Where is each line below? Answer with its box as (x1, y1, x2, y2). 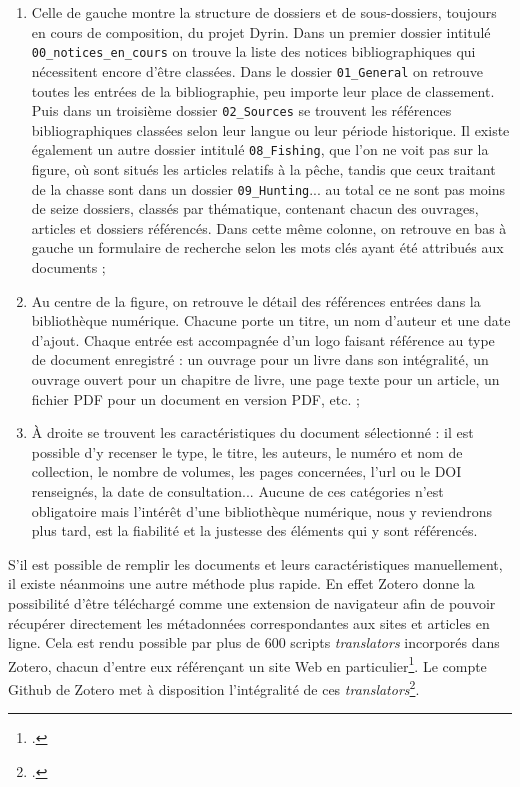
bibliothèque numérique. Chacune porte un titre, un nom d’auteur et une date (31, 310, 511, 331)
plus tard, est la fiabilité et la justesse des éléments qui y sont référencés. (31, 520, 478, 541)
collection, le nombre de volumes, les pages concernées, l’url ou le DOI (31, 461, 462, 482)
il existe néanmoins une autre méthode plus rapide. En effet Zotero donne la (8, 573, 475, 594)
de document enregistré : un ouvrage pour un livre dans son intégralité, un (31, 349, 489, 370)
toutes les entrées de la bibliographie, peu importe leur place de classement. (31, 80, 495, 101)
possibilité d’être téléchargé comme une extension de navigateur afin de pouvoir (8, 592, 496, 613)
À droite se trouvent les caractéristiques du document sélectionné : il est (31, 422, 474, 443)
